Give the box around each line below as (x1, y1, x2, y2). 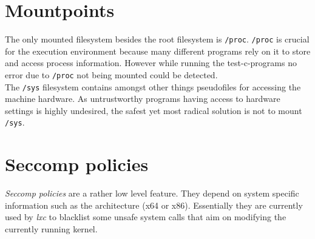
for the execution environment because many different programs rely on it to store (5, 44, 311, 57)
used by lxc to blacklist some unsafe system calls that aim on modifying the (5, 210, 286, 223)
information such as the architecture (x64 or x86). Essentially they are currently (5, 198, 303, 211)
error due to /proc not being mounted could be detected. (5, 68, 218, 81)
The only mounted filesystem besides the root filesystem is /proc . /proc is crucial (5, 33, 310, 45)
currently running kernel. (5, 223, 98, 235)
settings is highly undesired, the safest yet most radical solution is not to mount (5, 104, 302, 116)
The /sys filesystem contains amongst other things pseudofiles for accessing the (5, 80, 301, 93)
